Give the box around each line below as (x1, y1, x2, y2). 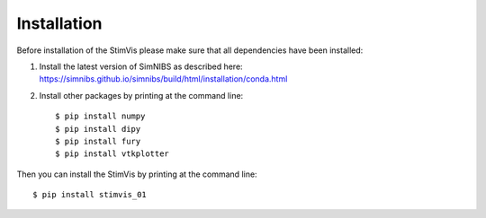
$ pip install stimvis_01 (32, 189, 148, 200)
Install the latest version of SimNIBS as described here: (39, 61, 243, 72)
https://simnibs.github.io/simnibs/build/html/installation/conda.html (39, 74, 288, 84)
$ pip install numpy (55, 111, 146, 121)
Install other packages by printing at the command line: (39, 90, 244, 100)
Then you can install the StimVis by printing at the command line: (16, 169, 257, 179)
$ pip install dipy (55, 124, 141, 134)
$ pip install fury (55, 135, 141, 146)
